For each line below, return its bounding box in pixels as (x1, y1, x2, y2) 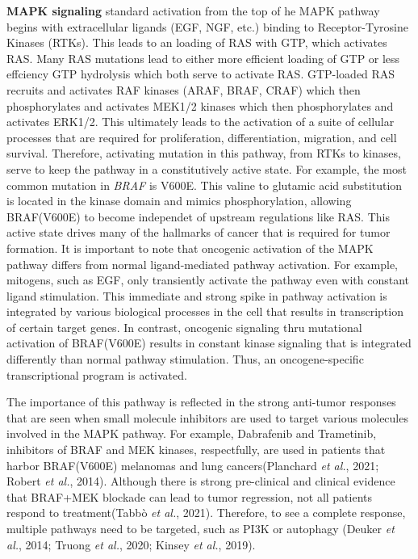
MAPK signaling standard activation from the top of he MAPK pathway (6, 2, 380, 19)
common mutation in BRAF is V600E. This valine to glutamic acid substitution (6, 176, 403, 193)
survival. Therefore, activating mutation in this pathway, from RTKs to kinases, (6, 145, 401, 162)
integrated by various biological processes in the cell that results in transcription (6, 303, 403, 320)
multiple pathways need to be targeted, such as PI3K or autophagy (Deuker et (6, 520, 395, 536)
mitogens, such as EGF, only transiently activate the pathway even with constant (6, 271, 410, 288)
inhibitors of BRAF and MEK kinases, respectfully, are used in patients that (6, 441, 386, 458)
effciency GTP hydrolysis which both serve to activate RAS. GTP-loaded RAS (6, 65, 395, 82)
